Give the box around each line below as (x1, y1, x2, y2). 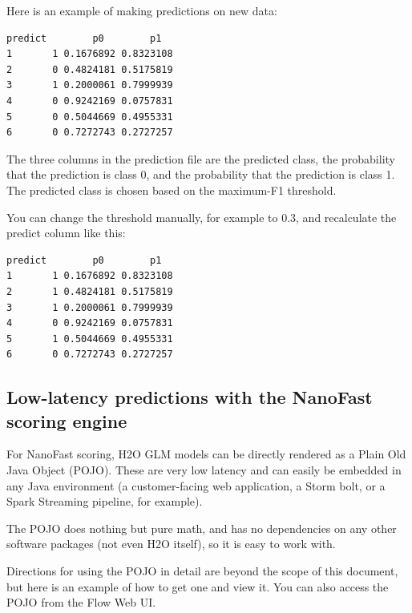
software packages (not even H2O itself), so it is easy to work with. (6, 535, 336, 552)
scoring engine (6, 408, 127, 433)
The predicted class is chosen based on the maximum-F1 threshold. (6, 181, 337, 198)
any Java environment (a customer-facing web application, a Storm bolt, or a (6, 477, 386, 494)
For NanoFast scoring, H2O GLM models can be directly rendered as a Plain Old (6, 446, 406, 462)
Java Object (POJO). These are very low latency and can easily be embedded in (6, 462, 402, 478)
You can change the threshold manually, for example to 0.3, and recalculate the (6, 208, 397, 225)
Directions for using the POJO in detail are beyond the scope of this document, (6, 563, 398, 579)
